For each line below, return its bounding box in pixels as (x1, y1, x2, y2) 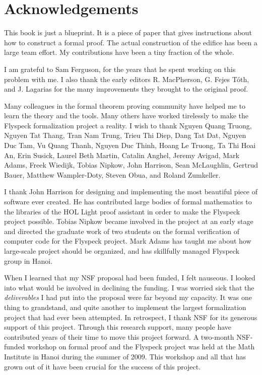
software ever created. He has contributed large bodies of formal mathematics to (4, 196, 252, 207)
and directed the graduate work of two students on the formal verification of (4, 226, 240, 236)
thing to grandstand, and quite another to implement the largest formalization (4, 302, 246, 312)
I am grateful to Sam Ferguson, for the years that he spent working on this (4, 63, 236, 74)
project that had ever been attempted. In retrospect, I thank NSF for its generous (4, 312, 257, 322)
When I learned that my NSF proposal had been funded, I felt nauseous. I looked (4, 272, 255, 283)
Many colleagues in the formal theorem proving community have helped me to (4, 100, 245, 111)
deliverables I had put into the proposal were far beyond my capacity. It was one (4, 292, 252, 303)
